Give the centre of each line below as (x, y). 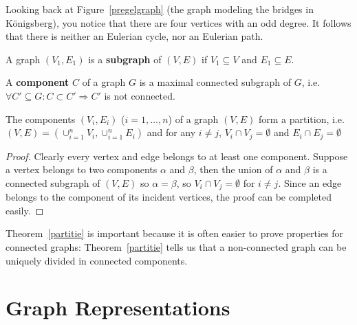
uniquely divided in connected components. (97, 260)
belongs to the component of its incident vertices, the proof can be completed (169, 197)
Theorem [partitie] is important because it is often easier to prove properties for (175, 233)
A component (37, 82)
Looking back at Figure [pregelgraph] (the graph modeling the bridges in (160, 9)
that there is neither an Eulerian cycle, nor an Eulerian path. (134, 36)
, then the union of (233, 169)
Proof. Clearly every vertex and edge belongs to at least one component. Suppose (177, 156)
